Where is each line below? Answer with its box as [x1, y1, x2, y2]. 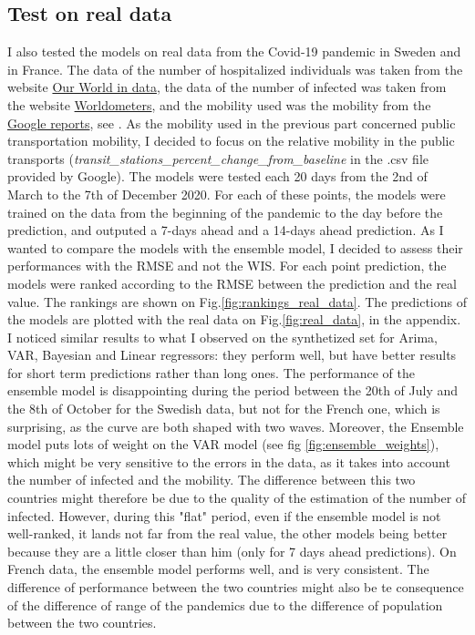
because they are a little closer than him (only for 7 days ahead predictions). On [7, 541, 457, 560]
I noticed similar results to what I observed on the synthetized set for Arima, [7, 327, 438, 346]
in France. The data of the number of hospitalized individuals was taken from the [7, 59, 463, 78]
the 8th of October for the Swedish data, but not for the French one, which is [7, 399, 440, 418]
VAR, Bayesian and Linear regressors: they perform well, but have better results [7, 345, 457, 364]
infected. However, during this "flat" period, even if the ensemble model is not [7, 506, 441, 525]
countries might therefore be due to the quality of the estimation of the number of [7, 488, 467, 507]
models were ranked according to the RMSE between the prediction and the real [7, 273, 457, 292]
